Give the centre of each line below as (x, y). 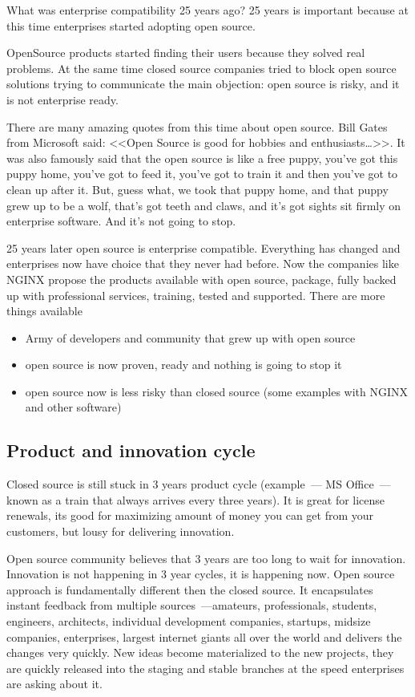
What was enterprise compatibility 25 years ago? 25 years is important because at (207, 10)
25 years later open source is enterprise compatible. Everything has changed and (203, 247)
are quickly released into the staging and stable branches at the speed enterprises (205, 668)
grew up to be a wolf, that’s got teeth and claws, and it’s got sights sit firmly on (204, 205)
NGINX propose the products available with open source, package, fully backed (201, 279)
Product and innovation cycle (131, 450)
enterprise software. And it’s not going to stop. (121, 221)
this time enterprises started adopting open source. (131, 25)
